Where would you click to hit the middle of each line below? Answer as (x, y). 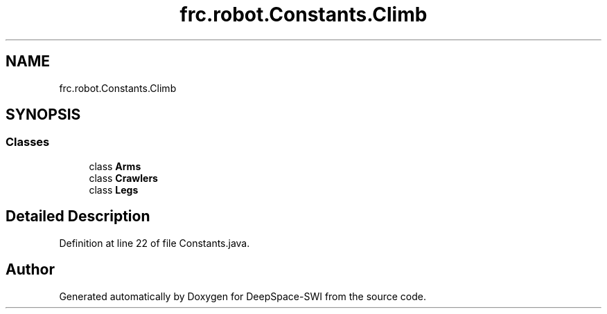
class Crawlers (123, 178)
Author (30, 270)
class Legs (114, 190)
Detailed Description (78, 216)
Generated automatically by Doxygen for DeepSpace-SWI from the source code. (243, 296)
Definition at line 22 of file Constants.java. (155, 243)
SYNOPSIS (43, 115)
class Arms (115, 166)
